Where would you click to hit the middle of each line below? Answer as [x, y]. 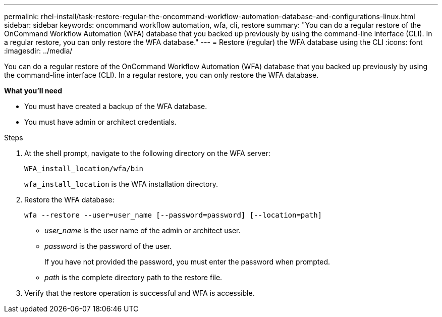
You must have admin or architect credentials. [100, 122]
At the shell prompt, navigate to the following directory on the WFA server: [147, 153]
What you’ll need [33, 91]
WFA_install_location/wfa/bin [84, 169]
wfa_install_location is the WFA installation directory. [121, 184]
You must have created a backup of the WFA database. [116, 106]
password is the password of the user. [108, 246]
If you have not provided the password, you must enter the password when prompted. [187, 262]
